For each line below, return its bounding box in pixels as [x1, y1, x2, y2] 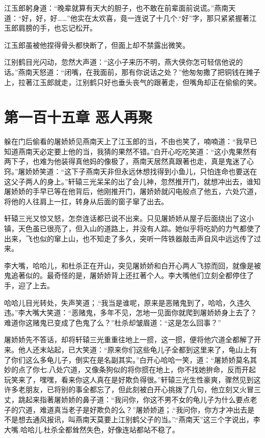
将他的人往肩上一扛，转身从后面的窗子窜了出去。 [4, 196, 168, 206]
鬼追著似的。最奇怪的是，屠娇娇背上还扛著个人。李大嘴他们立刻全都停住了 [4, 270, 254, 281]
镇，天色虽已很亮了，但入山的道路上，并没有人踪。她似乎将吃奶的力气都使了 [4, 223, 261, 234]
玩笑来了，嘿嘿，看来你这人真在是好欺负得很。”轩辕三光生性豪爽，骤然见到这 [4, 374, 261, 385]
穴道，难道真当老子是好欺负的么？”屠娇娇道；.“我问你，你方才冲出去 [18, 404, 248, 415]
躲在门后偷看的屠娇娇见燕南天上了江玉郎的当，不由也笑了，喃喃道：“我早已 [4, 136, 257, 147]
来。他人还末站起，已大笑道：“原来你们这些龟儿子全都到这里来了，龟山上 [4, 344, 250, 354]
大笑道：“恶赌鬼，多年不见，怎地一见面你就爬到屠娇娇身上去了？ [39, 307, 257, 318]
